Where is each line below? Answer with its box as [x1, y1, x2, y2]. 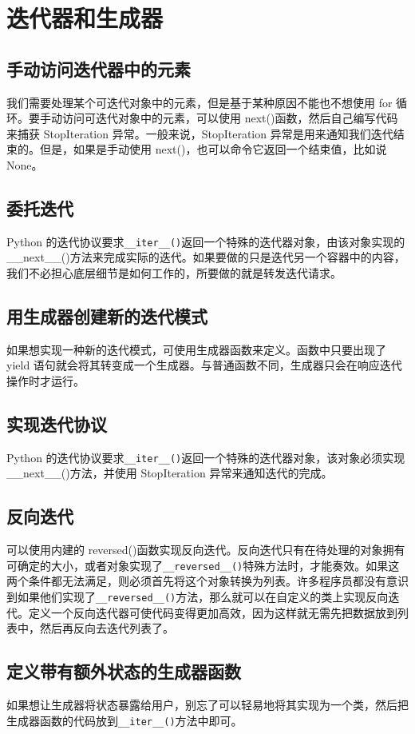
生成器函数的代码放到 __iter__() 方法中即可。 [6, 712, 243, 728]
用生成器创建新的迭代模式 [6, 303, 207, 328]
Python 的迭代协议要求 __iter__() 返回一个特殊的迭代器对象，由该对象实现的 [6, 233, 405, 249]
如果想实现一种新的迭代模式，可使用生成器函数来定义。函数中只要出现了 [6, 341, 386, 357]
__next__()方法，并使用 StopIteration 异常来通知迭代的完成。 [6, 465, 333, 481]
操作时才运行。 [6, 372, 85, 389]
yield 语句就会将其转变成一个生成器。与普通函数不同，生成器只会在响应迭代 [6, 357, 402, 373]
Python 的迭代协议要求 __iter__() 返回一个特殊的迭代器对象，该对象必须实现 [6, 449, 405, 465]
